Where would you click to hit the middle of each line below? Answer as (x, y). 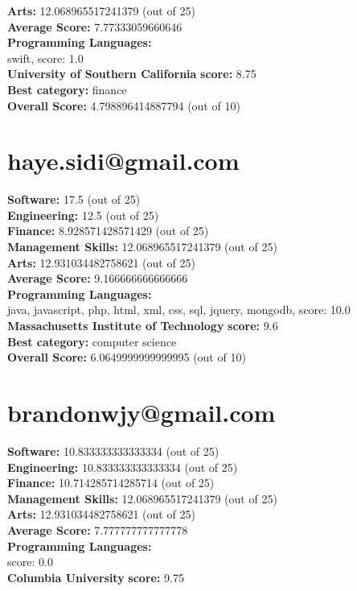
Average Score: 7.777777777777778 (98, 529)
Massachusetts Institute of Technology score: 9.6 (143, 326)
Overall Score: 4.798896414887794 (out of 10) (124, 105)
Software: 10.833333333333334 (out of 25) (113, 450)
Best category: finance (67, 89)
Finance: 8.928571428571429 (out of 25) (108, 231)
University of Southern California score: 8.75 (132, 74)
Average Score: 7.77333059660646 (95, 26)
